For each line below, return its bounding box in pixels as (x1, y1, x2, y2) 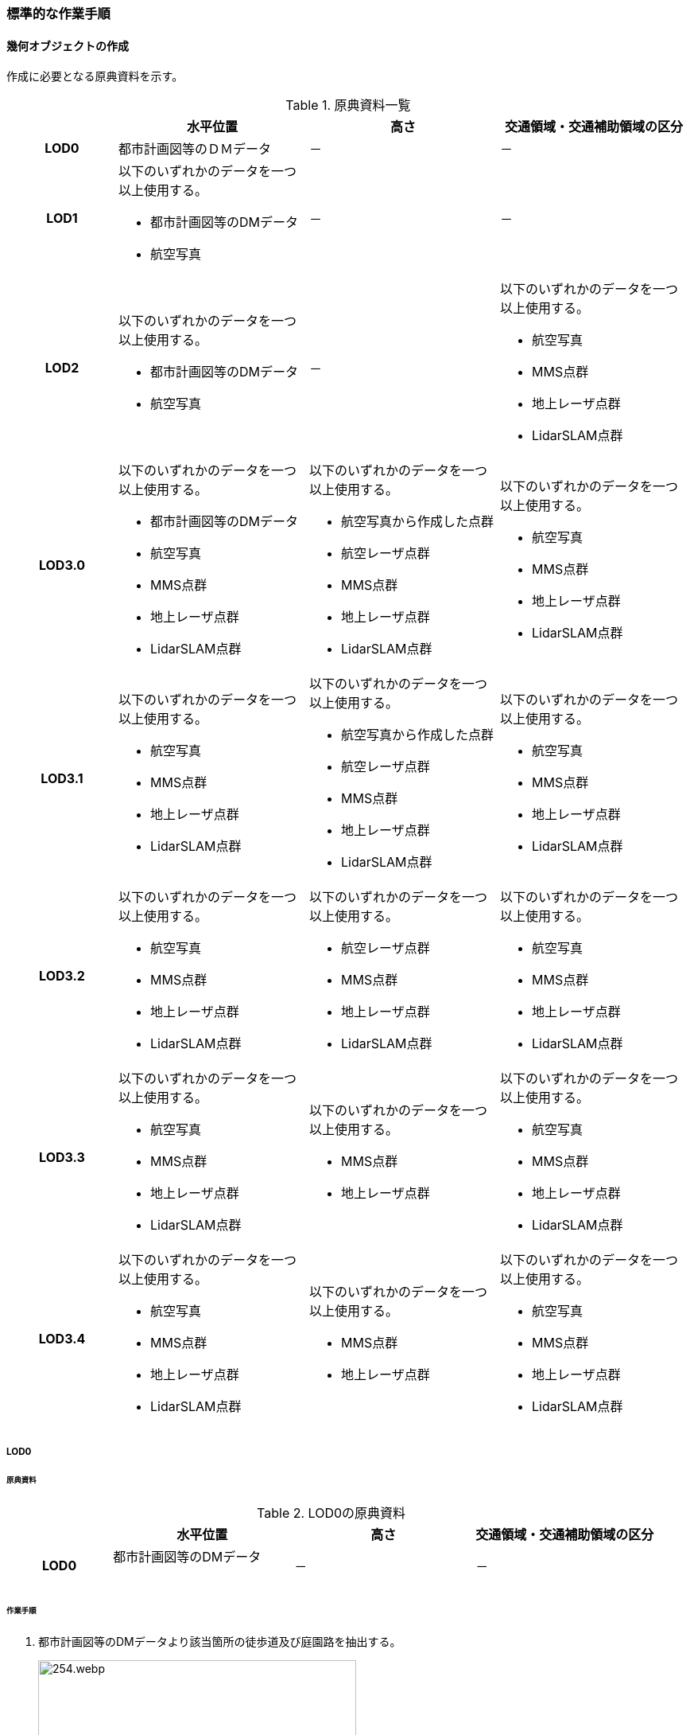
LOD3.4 (38, 1331, 86, 1347)
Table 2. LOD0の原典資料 (257, 1505, 406, 1522)
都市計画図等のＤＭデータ (118, 141, 272, 158)
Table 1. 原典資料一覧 (285, 97, 411, 114)
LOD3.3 (39, 1149, 85, 1166)
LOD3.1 (41, 770, 83, 787)
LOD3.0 (38, 557, 86, 574)
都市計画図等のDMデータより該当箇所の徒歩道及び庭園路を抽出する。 (38, 1634, 401, 1648)
